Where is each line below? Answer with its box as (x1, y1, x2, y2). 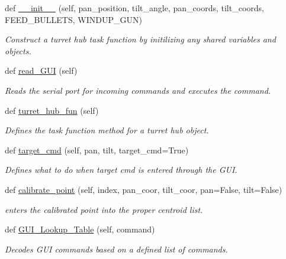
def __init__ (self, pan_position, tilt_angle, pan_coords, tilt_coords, (5, 2, 264, 14)
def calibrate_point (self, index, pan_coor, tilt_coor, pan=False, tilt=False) (5, 183, 282, 195)
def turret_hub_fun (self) (5, 104, 99, 116)
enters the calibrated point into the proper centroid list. (5, 203, 203, 215)
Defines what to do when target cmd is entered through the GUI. (5, 163, 237, 176)
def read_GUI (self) (5, 64, 78, 77)
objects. (5, 44, 31, 57)
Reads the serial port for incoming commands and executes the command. (5, 84, 271, 96)
